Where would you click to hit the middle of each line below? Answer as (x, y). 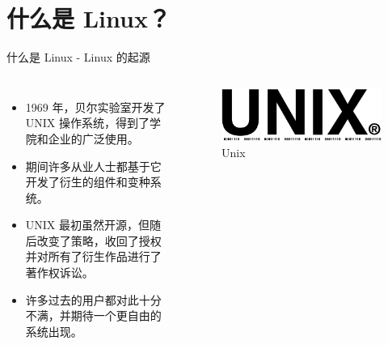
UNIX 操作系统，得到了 (88, 123)
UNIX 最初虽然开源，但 (88, 225)
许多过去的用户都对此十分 (93, 299)
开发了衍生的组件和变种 (88, 182)
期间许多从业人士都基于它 (93, 166)
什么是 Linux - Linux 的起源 (78, 57)
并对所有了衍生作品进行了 (93, 256)
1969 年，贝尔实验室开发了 (95, 106)
